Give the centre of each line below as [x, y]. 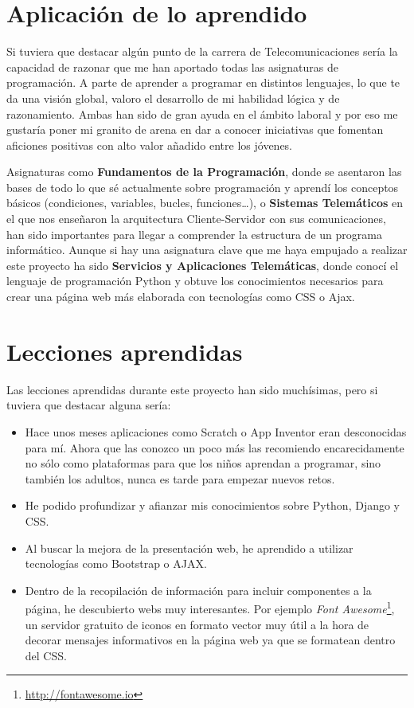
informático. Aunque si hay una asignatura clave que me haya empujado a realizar [207, 250]
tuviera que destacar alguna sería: [89, 405]
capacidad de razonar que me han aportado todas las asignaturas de [172, 66]
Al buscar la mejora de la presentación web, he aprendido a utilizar [189, 548]
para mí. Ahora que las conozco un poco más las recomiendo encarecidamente [215, 447]
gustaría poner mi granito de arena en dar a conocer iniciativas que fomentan [195, 129]
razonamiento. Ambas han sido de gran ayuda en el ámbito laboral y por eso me [202, 113]
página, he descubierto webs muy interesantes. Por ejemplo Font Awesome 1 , [210, 607]
